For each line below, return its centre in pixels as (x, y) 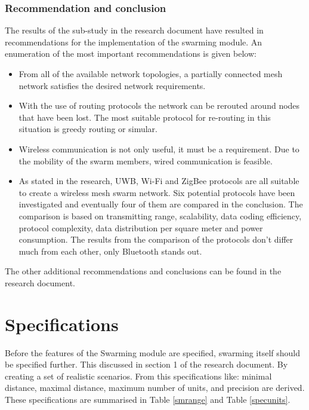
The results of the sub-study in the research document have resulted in (134, 30)
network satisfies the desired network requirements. (112, 85)
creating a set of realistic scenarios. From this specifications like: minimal (138, 376)
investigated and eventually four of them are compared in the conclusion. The (161, 204)
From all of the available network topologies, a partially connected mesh (151, 74)
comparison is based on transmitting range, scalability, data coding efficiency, (160, 215)
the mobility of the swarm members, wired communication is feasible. (146, 160)
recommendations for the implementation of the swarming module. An (134, 42)
